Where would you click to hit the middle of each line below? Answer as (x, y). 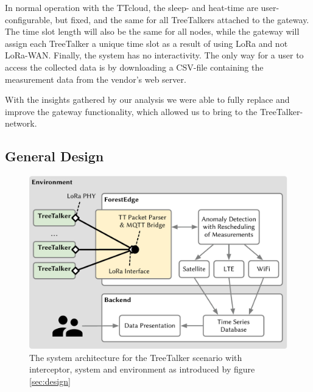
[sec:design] (50, 381)
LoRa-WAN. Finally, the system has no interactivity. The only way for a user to (154, 55)
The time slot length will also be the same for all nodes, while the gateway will (152, 31)
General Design (55, 156)
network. (21, 123)
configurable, (29, 19)
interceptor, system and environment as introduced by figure (142, 369)
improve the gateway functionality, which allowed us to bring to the (131, 111)
